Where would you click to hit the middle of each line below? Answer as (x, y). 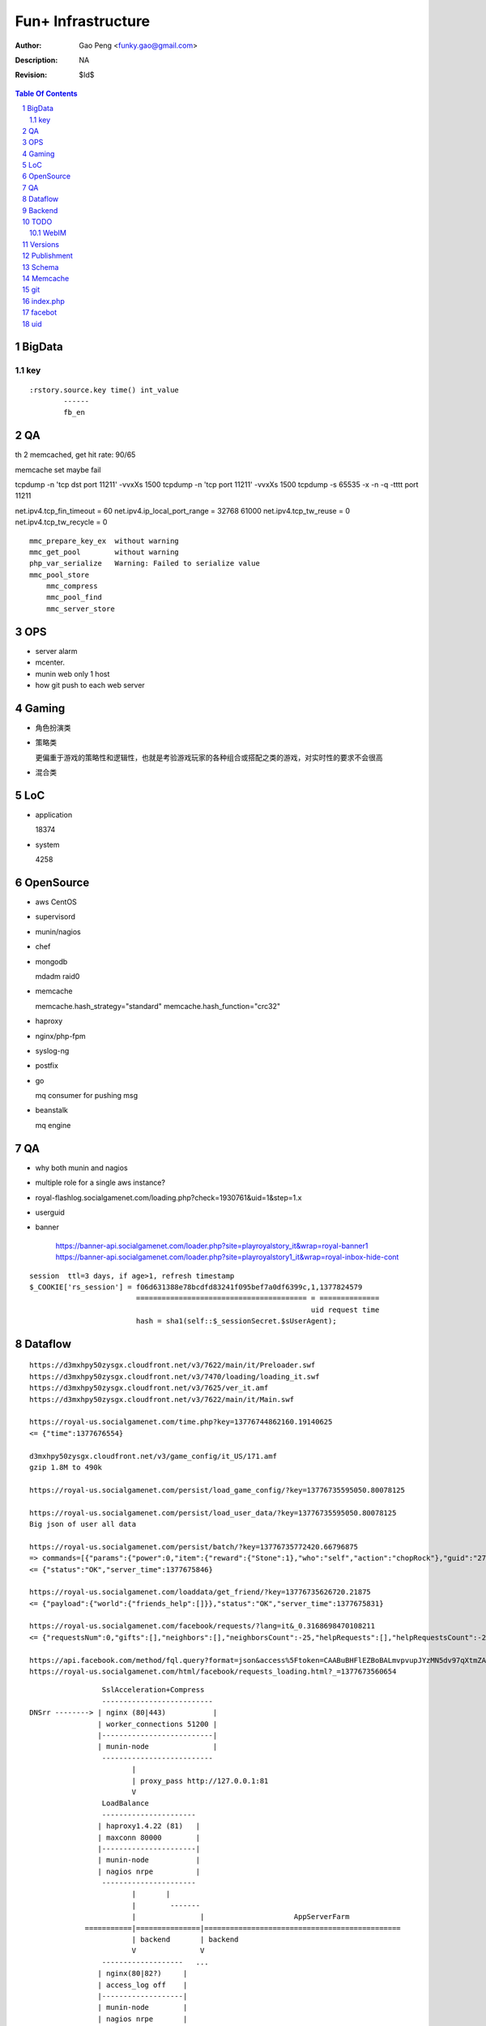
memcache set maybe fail (58, 469)
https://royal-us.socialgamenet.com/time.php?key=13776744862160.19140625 (181, 1422)
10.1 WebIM (48, 233)
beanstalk (51, 1110)
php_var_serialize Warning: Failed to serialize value (145, 564)
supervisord (55, 917)
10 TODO (37, 222)
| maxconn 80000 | (149, 1837)
